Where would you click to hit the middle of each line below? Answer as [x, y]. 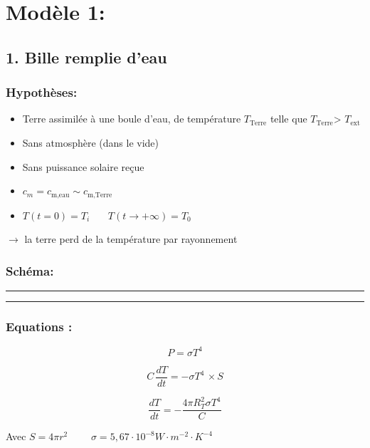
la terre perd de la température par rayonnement [131, 239]
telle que [289, 119]
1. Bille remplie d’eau [86, 57]
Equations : [39, 326]
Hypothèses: [42, 92]
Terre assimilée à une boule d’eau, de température [132, 119]
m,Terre [100, 195]
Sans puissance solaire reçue [83, 166]
